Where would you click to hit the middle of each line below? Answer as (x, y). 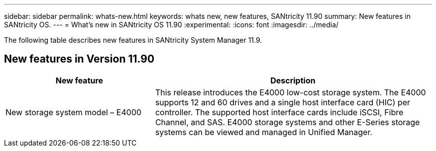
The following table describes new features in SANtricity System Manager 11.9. (133, 40)
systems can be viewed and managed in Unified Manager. (264, 132)
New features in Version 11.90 (79, 59)
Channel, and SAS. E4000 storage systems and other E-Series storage (287, 122)
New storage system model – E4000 (74, 112)
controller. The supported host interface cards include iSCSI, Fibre (279, 112)
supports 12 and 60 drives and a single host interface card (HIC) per (283, 102)
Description (293, 80)
